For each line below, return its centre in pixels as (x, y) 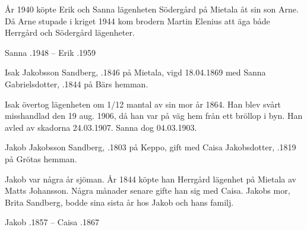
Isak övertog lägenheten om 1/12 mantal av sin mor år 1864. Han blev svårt (143, 104)
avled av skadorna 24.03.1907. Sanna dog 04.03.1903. (101, 127)
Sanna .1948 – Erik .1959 (50, 52)
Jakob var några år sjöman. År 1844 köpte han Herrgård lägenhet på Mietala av (151, 179)
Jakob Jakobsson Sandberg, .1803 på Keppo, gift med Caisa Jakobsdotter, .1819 (151, 147)
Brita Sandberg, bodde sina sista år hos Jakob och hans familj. (119, 202)
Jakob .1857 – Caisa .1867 (52, 222)
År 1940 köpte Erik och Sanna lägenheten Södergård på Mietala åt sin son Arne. (152, 9)
